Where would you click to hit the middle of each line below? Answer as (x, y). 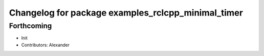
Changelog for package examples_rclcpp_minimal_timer (126, 13)
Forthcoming (31, 26)
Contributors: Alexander (45, 45)
